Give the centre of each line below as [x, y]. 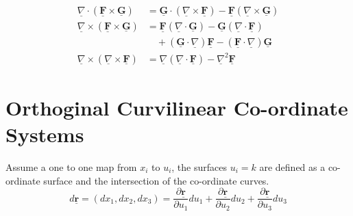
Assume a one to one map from [71, 166]
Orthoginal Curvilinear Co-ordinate [177, 107]
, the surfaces [199, 166]
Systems [45, 134]
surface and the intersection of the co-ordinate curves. [156, 180]
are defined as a [292, 166]
